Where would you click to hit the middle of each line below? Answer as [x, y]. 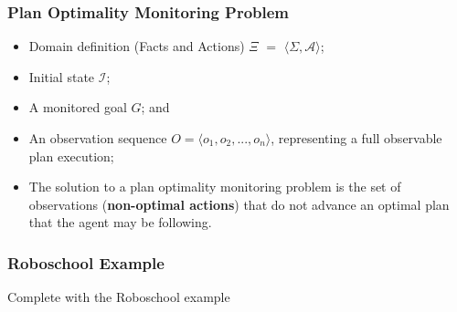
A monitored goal [78, 107]
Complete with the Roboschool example [119, 297]
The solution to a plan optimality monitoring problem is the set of [215, 187]
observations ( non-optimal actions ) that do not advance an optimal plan [239, 204]
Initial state [62, 76]
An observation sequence [98, 138]
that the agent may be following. [120, 222]
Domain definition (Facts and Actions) [137, 46]
